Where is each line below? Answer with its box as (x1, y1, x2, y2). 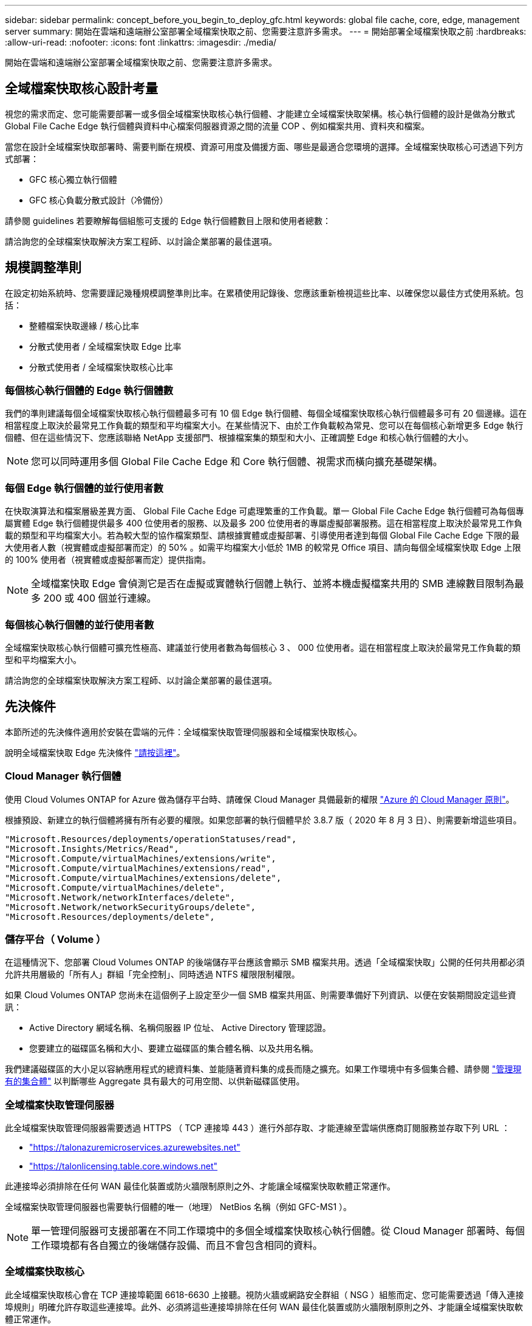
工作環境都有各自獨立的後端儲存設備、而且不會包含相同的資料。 (31, 1239, 323, 1252)
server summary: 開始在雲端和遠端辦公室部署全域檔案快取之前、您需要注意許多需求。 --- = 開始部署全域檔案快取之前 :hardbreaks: (5, 26, 527, 36)
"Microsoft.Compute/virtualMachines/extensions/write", (5, 853, 276, 863)
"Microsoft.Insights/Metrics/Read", (5, 843, 179, 854)
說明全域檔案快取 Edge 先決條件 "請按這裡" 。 (5, 747, 185, 758)
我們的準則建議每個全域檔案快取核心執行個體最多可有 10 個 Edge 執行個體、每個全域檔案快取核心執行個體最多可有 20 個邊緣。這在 (5, 408, 527, 419)
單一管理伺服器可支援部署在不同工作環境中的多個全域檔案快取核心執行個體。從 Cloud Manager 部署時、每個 (31, 1225, 525, 1237)
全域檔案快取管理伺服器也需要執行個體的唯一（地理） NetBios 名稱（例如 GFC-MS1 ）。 (5, 1202, 352, 1212)
